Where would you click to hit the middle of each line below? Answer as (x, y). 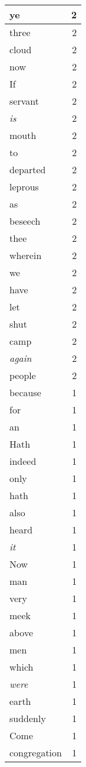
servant (24, 101)
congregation (36, 753)
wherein (26, 255)
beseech (25, 221)
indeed (23, 461)
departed (28, 169)
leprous (24, 187)
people (23, 375)
